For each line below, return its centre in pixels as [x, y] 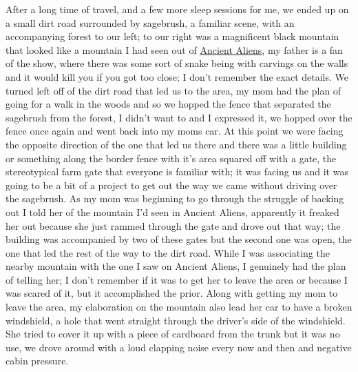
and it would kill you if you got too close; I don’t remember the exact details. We [177, 76]
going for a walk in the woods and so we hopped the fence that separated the [168, 104]
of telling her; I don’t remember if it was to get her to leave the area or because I [177, 279]
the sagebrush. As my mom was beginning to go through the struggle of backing [175, 198]
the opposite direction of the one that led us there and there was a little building [176, 144]
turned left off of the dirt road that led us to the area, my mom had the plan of [173, 90]
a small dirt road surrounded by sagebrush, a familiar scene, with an [150, 22]
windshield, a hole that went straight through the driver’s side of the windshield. [176, 320]
